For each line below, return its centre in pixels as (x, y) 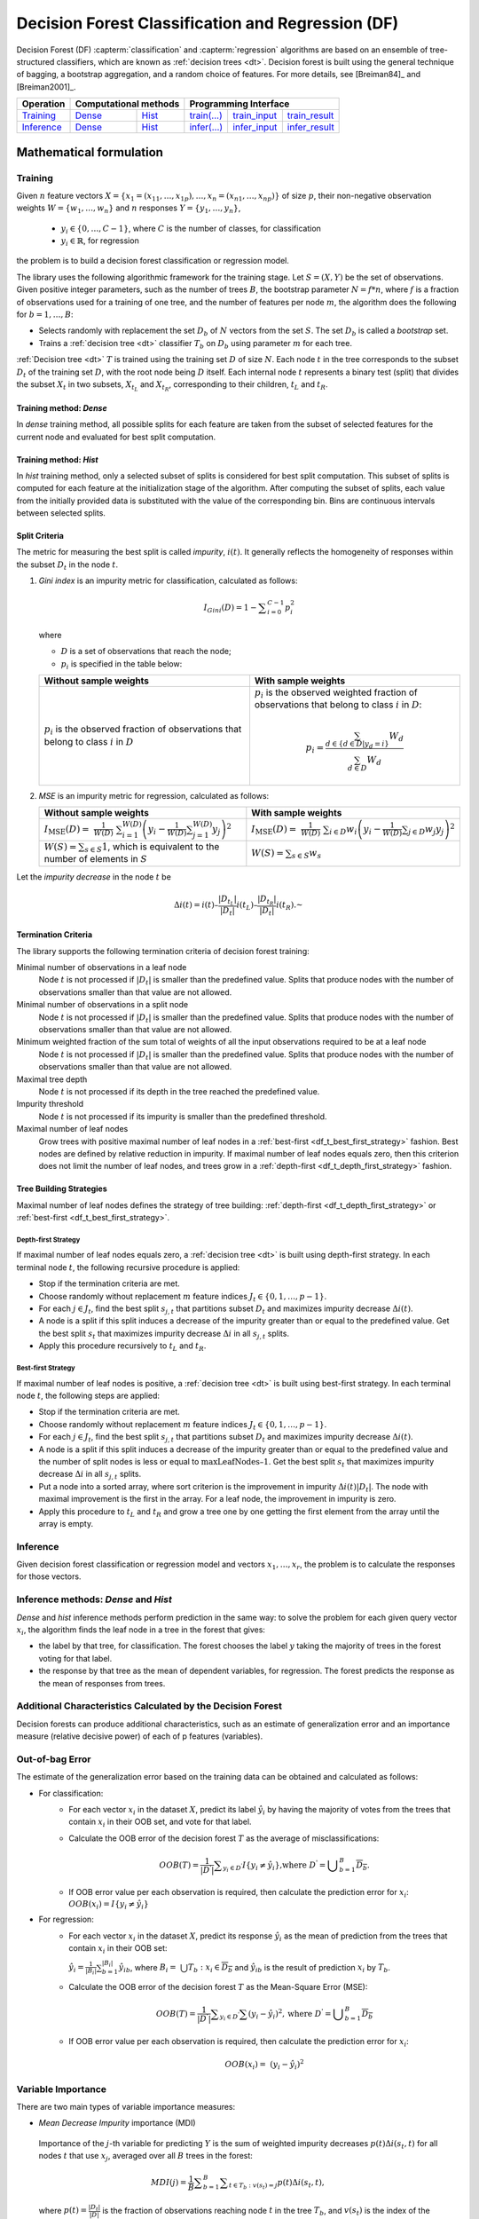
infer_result (310, 127)
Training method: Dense (62, 407)
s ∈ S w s (306, 854)
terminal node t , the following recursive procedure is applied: (128, 1267)
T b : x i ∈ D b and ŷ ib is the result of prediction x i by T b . (289, 1968)
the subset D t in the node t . (67, 565)
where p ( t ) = (63, 2210)
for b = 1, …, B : (45, 314)
